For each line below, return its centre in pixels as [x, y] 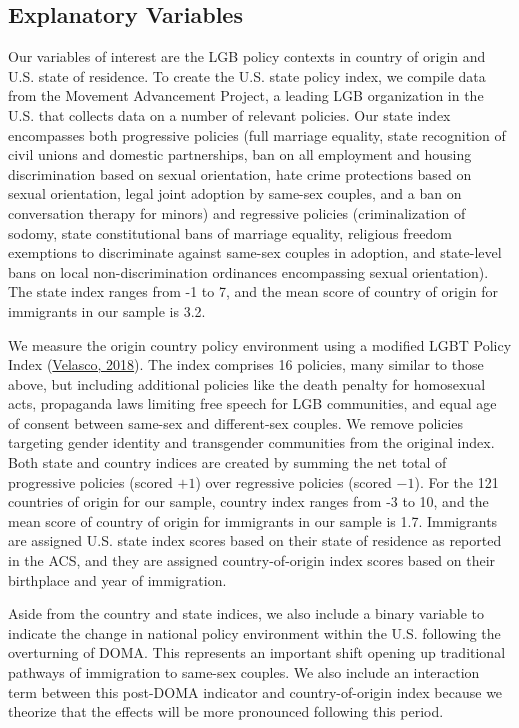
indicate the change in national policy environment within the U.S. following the [254, 632]
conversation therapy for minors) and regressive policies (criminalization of [237, 212]
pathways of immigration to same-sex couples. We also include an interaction [244, 672]
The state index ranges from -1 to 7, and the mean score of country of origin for [253, 291]
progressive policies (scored [90, 481]
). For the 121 [456, 481]
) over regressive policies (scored [293, 481]
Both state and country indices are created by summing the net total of [227, 462]
